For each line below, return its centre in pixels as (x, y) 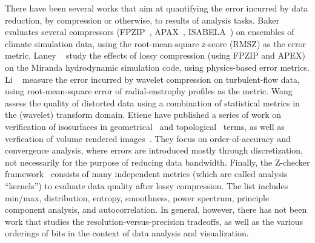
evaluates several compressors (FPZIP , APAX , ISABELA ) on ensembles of (150, 32)
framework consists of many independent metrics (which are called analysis (146, 174)
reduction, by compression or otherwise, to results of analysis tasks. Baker (142, 20)
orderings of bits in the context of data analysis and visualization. (127, 233)
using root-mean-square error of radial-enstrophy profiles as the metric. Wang (149, 91)
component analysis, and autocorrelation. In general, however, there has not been (156, 209)
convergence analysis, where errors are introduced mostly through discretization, (154, 150)
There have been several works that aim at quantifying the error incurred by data (157, 8)
